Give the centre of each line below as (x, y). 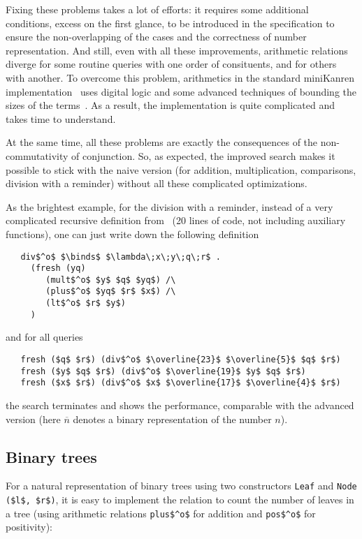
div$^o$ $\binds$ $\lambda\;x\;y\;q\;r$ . (121, 257)
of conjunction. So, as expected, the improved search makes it (203, 155)
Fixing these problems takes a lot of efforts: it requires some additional (157, 9)
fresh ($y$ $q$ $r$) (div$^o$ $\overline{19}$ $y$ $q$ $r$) (163, 371)
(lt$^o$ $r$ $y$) (86, 303)
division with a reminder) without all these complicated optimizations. (157, 183)
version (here (33, 419)
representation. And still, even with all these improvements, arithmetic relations (177, 50)
